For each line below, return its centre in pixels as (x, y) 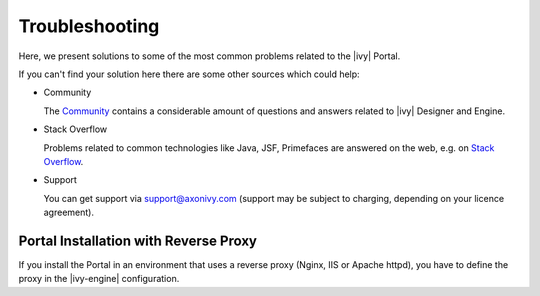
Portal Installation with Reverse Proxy (137, 240)
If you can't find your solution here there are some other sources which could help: (189, 74)
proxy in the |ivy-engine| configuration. (99, 279)
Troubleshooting (89, 26)
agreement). (69, 212)
